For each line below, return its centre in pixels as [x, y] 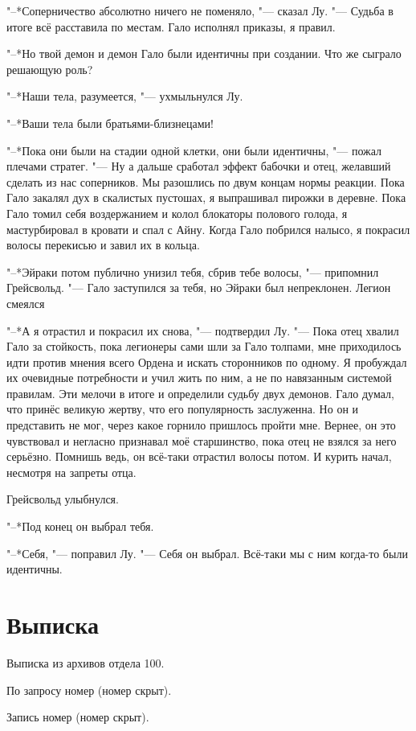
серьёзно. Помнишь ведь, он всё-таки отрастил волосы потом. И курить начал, [199, 456]
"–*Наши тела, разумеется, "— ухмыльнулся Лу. [125, 96]
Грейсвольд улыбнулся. [63, 499]
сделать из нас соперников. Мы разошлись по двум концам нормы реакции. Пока [206, 181]
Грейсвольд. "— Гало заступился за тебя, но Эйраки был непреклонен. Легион [199, 287]
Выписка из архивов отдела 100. [86, 662]
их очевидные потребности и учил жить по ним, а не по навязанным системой [199, 378]
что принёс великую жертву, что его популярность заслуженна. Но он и [183, 409]
